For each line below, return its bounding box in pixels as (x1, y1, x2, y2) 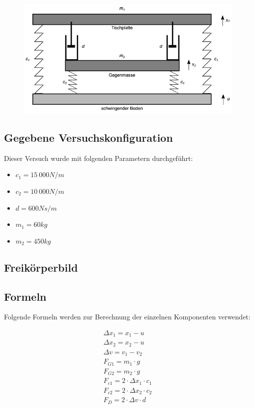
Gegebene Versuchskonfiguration (4, 130, 173, 145)
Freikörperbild (4, 259, 78, 275)
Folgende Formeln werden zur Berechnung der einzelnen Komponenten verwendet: (4, 312, 251, 322)
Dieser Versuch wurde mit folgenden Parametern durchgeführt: (4, 153, 193, 163)
